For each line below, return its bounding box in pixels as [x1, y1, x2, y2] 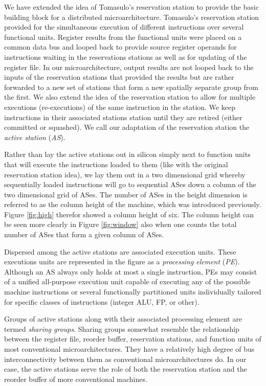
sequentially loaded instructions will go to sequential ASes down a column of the [4, 179, 256, 190]
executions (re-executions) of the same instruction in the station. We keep [4, 101, 235, 112]
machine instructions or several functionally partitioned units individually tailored [4, 286, 261, 297]
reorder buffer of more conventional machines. [4, 373, 147, 384]
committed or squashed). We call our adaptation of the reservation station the [4, 122, 250, 132]
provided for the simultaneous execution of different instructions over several [4, 21, 244, 32]
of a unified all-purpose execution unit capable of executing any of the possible [4, 276, 251, 287]
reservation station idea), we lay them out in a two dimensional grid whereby [4, 169, 246, 179]
